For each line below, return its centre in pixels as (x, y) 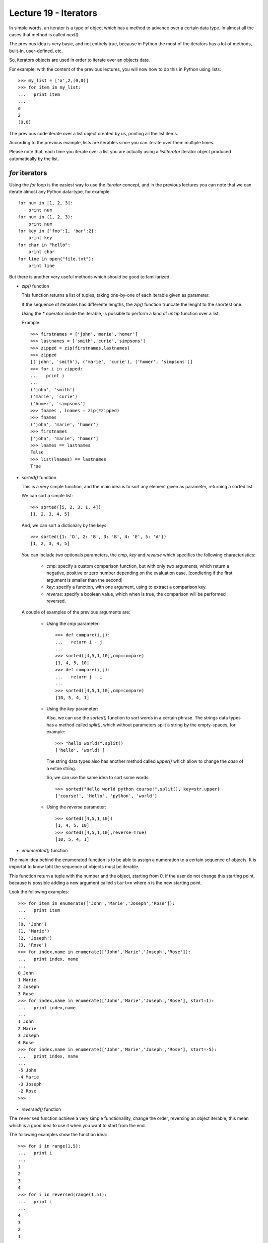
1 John (26, 1021)
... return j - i (79, 677)
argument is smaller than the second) (85, 580)
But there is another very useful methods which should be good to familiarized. (90, 277)
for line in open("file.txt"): (56, 259)
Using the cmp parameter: (73, 623)
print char (41, 252)
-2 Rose (27, 1091)
